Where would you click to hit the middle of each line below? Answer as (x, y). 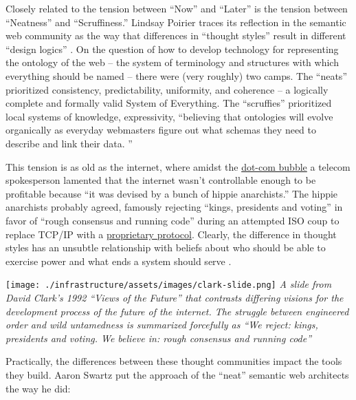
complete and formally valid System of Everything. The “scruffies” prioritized (169, 103)
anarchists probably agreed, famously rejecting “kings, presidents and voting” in (174, 207)
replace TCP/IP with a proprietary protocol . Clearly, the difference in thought (171, 234)
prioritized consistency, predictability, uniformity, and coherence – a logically (167, 89)
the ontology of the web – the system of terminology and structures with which (172, 62)
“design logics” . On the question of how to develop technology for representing (172, 49)
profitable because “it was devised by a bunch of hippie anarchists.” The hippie (172, 193)
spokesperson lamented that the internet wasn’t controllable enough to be (161, 180)
